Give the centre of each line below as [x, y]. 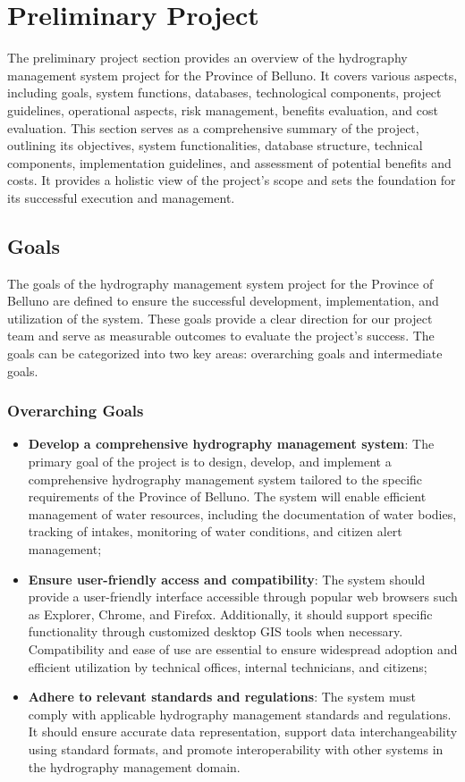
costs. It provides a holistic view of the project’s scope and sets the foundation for [232, 180]
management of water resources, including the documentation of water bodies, [242, 513]
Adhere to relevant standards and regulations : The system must [222, 697]
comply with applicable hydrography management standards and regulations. [240, 714]
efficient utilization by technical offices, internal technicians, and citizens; [228, 666]
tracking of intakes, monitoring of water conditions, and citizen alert [215, 531]
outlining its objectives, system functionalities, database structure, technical [215, 145]
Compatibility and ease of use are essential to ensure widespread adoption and [243, 648]
